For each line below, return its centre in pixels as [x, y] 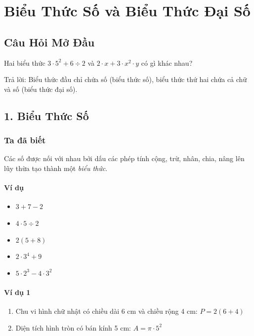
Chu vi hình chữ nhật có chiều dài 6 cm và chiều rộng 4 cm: [106, 311]
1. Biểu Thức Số [46, 115]
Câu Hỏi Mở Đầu [49, 42]
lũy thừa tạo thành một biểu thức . [56, 168]
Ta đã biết [25, 140]
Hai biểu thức [25, 63]
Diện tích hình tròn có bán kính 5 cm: [73, 327]
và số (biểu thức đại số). [41, 89]
